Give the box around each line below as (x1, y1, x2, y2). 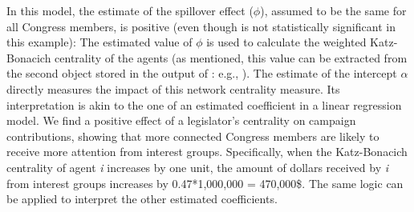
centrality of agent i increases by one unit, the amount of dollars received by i (6, 158, 389, 175)
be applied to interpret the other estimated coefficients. (6, 190, 278, 207)
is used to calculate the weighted (206, 34, 367, 50)
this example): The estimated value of (6, 34, 193, 50)
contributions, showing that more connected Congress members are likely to (6, 127, 379, 144)
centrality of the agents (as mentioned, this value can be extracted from (55, 49, 408, 66)
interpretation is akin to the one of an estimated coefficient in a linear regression (6, 96, 402, 113)
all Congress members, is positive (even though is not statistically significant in (6, 18, 396, 34)
